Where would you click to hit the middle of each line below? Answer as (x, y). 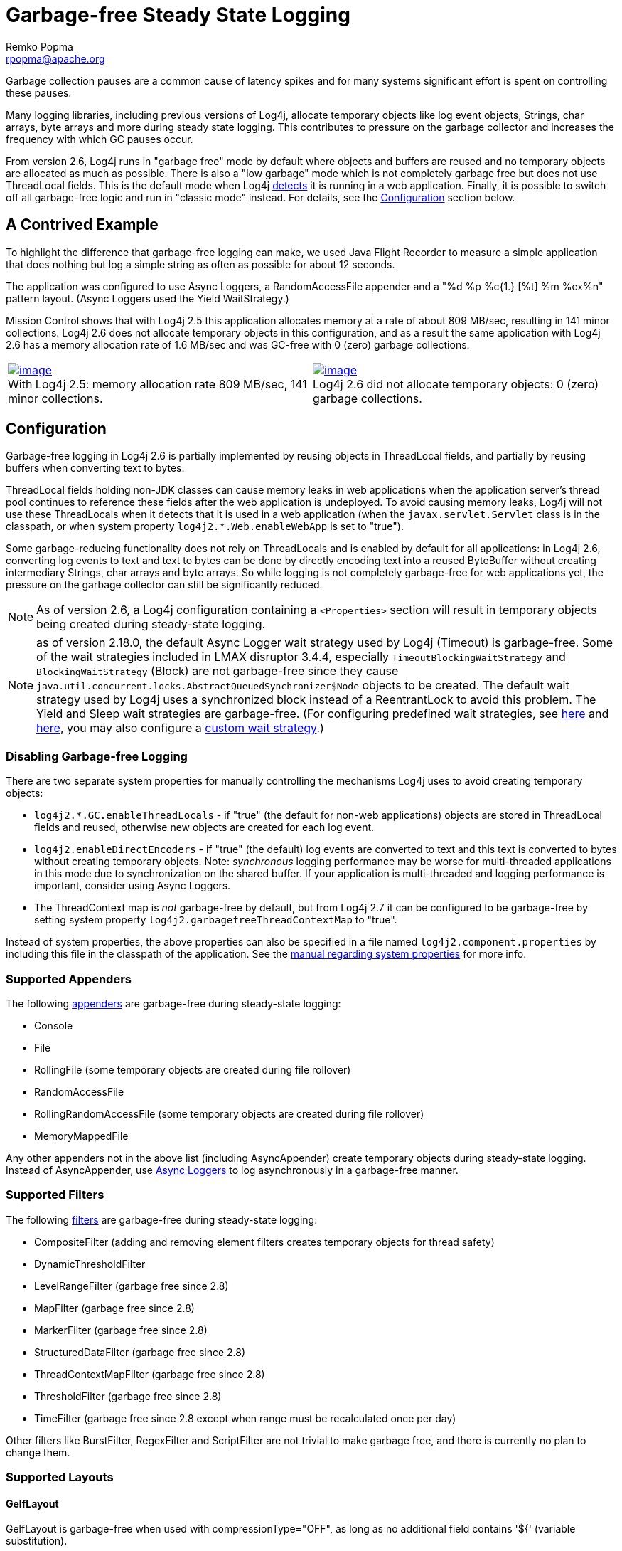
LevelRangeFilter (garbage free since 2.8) (132, 1286)
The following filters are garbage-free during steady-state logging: (162, 1219)
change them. (38, 1452)
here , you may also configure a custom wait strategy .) (180, 728)
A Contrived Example (82, 225)
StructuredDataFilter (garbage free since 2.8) (140, 1352)
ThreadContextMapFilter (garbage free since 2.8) (150, 1374)
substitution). (37, 1541)
